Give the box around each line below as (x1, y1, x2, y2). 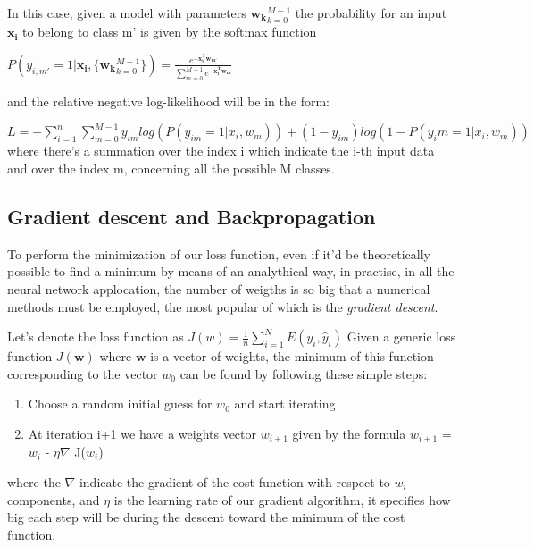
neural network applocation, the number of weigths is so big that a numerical (7, 279, 430, 298)
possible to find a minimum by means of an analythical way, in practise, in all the (7, 262, 455, 281)
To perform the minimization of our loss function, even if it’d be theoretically (7, 244, 431, 263)
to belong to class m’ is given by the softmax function (22, 22, 317, 41)
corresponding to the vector (7, 364, 158, 383)
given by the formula (292, 424, 406, 442)
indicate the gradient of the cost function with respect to (79, 472, 390, 491)
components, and (7, 490, 100, 509)
